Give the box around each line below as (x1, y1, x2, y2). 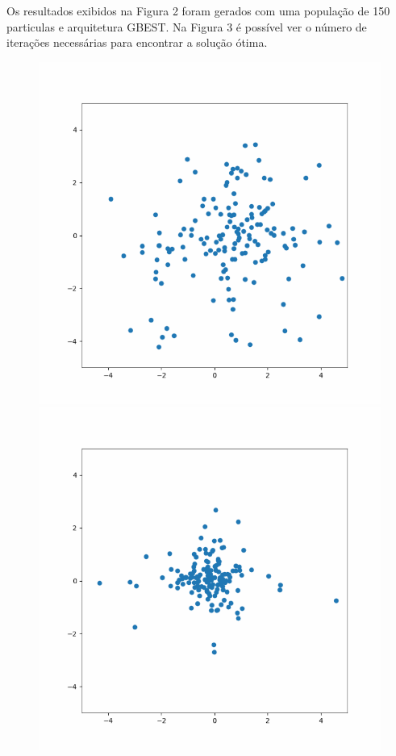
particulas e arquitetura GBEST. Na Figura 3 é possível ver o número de (6, 18, 367, 35)
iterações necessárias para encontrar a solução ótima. (6, 34, 268, 51)
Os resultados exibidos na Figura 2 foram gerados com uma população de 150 (6, 2, 390, 19)
